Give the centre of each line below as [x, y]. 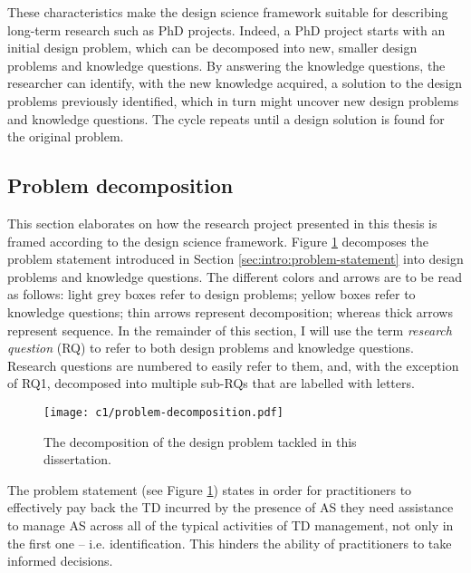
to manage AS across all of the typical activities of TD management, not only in [231, 524]
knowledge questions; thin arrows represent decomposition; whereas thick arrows [230, 311]
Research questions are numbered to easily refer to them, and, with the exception [233, 365]
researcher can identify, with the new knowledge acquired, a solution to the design [235, 83]
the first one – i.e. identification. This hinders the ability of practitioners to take [230, 543]
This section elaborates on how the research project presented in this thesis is [222, 223]
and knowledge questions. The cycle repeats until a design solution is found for [226, 118]
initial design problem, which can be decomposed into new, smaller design [212, 48]
